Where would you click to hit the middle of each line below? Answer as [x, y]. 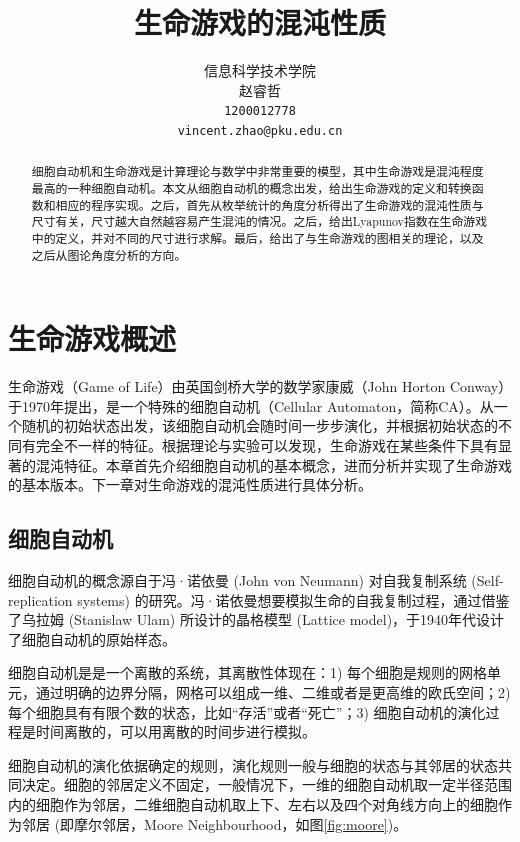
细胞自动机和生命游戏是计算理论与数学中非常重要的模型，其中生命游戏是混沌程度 [257, 171]
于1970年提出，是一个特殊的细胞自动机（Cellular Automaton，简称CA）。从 [251, 405]
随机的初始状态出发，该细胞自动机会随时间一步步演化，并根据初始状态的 [259, 425]
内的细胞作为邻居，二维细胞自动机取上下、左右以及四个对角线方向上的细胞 [253, 804]
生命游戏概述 [92, 338]
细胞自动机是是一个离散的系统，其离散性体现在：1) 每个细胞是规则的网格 [248, 672]
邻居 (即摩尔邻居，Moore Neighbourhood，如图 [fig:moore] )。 [214, 823]
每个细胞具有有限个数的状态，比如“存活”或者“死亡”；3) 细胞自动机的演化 [247, 711]
